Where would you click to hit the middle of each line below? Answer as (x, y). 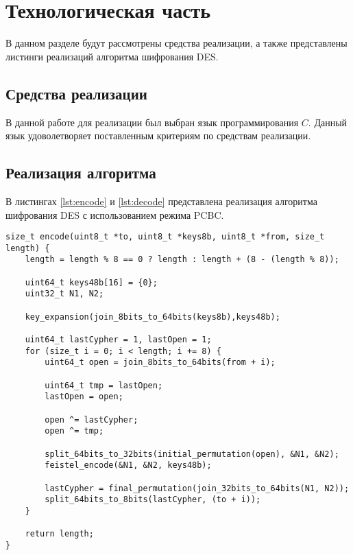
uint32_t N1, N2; (64, 294)
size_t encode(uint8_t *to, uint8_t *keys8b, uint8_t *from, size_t (165, 237)
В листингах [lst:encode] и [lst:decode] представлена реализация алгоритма (161, 201)
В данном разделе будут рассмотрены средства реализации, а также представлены (176, 43)
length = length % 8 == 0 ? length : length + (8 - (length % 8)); (182, 260)
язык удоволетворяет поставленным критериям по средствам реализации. (158, 135)
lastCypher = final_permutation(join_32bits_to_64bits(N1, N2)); (197, 488)
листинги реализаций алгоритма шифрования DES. (112, 56)
